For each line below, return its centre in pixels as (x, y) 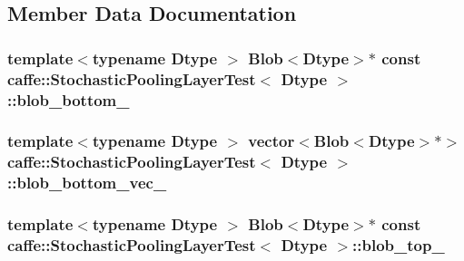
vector (271, 141)
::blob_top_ (399, 245)
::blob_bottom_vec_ (87, 183)
